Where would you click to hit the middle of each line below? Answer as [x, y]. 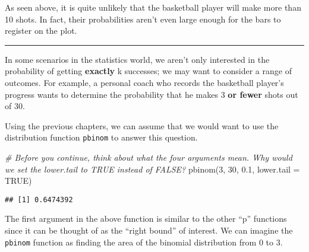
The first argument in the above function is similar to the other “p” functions [146, 218]
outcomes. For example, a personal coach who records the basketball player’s [144, 82]
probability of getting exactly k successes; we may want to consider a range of [148, 71]
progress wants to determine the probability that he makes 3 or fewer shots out [152, 94]
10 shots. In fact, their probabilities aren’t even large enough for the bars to [143, 19]
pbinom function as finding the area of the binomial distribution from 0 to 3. [144, 242]
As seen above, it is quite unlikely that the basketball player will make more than [153, 7]
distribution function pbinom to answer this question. [101, 137]
